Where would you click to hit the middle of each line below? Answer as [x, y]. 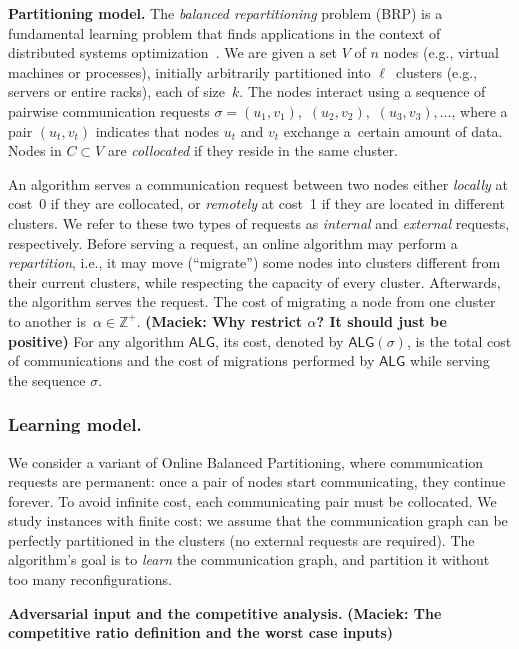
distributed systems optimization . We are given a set [173, 52]
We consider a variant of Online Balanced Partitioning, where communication [246, 461]
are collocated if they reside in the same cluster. [253, 150]
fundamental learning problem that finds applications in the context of [224, 32]
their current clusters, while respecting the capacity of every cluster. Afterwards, [254, 281]
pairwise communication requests [109, 110]
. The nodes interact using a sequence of [362, 91]
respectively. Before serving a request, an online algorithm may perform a [233, 242]
